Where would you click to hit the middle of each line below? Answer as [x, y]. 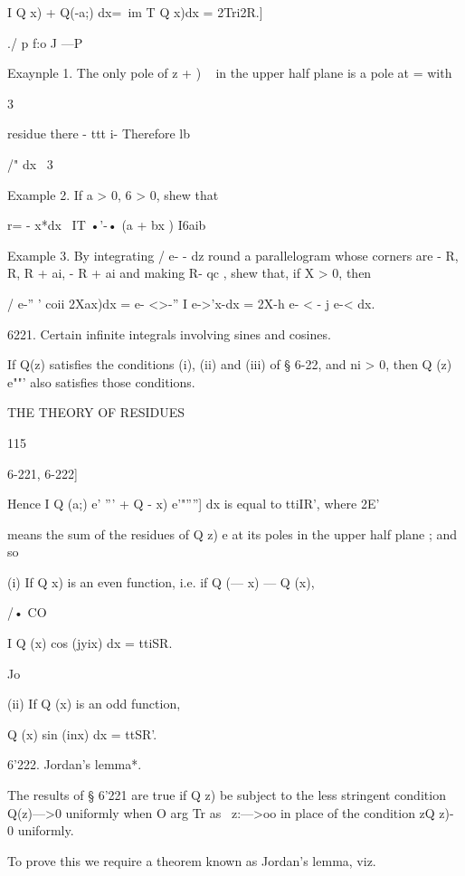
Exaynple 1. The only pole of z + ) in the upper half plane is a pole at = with [230, 73]
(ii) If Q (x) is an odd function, [94, 704]
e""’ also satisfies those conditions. [101, 381]
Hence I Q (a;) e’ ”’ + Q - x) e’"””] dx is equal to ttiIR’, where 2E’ [194, 504]
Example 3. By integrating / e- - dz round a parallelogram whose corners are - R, [233, 255]
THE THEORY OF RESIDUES [96, 412]
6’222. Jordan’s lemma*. [75, 764]
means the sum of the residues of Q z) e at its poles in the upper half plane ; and [232, 533]
